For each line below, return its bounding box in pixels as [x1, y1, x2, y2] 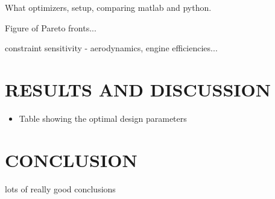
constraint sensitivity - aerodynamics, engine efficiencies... [5, 42, 218, 54]
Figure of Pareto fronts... [5, 21, 96, 34]
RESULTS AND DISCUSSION [5, 77, 271, 101]
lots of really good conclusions [5, 182, 116, 195]
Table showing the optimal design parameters [19, 112, 187, 124]
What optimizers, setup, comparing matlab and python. [5, 1, 212, 13]
